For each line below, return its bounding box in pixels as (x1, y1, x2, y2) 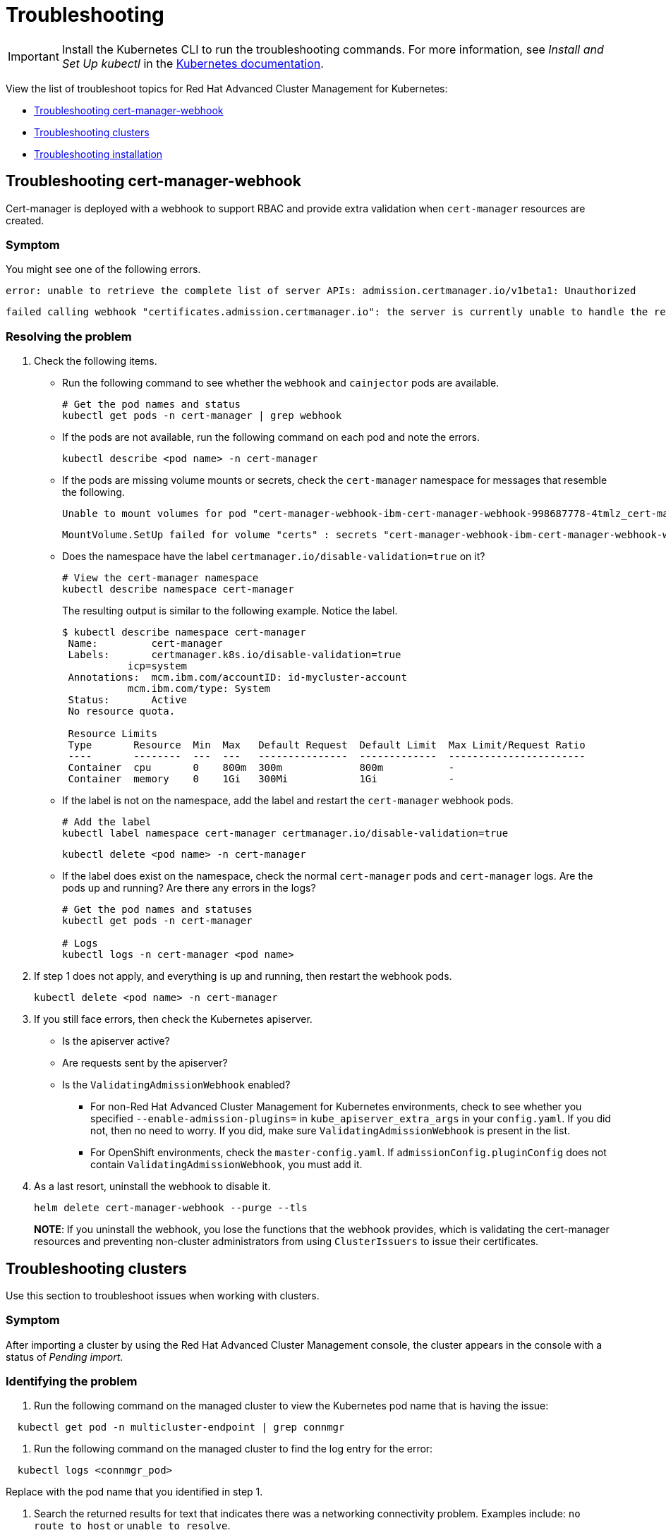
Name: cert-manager (68, 638, 223, 650)
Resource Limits (68, 728, 157, 740)
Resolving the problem (6, 329, 132, 344)
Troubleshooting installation (34, 147, 163, 160)
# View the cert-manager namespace (62, 572, 259, 584)
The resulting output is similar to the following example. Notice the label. (62, 605, 398, 617)
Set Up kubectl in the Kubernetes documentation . (61, 56, 324, 71)
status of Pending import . (6, 1350, 123, 1363)
